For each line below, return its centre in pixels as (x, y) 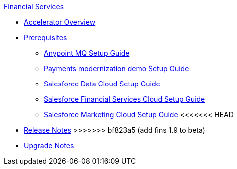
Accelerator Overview (60, 22)
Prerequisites (46, 38)
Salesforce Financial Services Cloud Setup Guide (124, 99)
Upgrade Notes (49, 145)
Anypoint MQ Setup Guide (87, 53)
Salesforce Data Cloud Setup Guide (102, 84)
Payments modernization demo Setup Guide (117, 68)
